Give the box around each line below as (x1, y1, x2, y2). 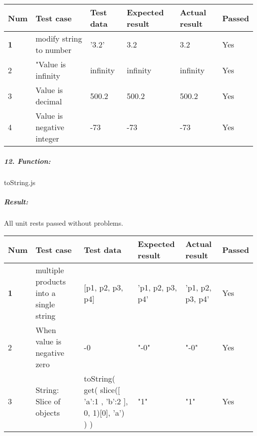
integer (35, 133, 59, 144)
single (35, 298, 55, 310)
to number (35, 44, 72, 55)
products (35, 276, 66, 288)
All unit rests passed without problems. (4, 217, 124, 228)
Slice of (35, 395, 61, 407)
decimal (35, 96, 62, 107)
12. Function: (4, 155, 51, 166)
